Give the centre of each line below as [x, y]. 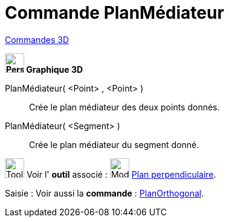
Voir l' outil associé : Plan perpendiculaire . [121, 174]
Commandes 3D [37, 39]
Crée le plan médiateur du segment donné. [114, 144]
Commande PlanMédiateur [114, 13]
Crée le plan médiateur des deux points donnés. [124, 107]
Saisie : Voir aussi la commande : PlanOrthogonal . [105, 193]
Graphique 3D [55, 69]
